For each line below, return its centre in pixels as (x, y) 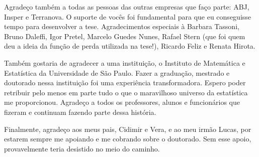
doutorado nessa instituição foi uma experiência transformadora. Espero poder (125, 83)
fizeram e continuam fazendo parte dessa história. (80, 112)
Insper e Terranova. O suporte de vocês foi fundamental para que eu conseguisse (128, 16)
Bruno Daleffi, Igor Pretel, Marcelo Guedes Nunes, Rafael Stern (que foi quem (125, 36)
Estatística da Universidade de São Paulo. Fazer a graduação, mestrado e (117, 72)
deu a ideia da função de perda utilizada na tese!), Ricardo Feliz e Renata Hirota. (130, 46)
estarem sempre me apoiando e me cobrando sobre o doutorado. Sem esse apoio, (128, 139)
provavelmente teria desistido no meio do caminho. (82, 148)
